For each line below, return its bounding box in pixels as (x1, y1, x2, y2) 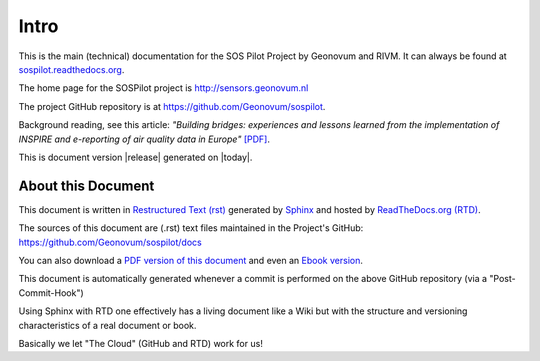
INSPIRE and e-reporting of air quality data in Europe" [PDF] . (18, 133, 270, 145)
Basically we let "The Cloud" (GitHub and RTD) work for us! (18, 337, 264, 349)
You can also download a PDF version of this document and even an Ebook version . (18, 254, 364, 266)
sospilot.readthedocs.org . (18, 63, 125, 75)
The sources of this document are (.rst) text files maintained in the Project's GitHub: (18, 222, 364, 234)
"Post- (489, 273, 516, 285)
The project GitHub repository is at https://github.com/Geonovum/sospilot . (18, 100, 326, 112)
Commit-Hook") (18, 286, 84, 299)
